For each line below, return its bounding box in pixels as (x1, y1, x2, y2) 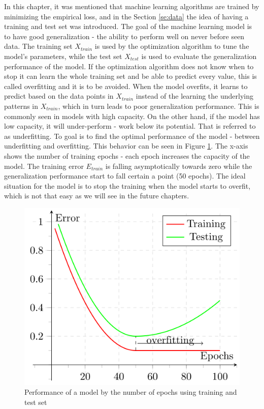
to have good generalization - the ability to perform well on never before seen (4, 31, 245, 41)
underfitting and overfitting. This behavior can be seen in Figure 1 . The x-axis (4, 140, 248, 151)
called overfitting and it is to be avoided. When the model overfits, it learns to (4, 80, 248, 91)
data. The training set (4, 41, 73, 51)
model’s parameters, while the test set (4, 50, 122, 61)
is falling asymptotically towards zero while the (105, 160, 252, 171)
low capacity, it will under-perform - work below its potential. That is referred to (4, 121, 256, 131)
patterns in (4, 100, 39, 111)
